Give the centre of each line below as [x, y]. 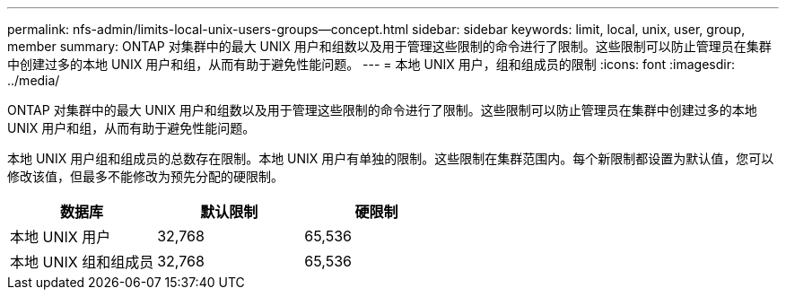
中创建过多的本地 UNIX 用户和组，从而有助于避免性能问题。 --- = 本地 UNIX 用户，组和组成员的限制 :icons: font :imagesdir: [371, 64]
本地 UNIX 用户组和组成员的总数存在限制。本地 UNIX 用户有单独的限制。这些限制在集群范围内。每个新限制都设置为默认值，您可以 [391, 158]
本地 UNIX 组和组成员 [82, 262]
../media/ [34, 80]
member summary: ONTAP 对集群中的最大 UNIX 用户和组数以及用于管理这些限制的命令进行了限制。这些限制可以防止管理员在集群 [389, 46]
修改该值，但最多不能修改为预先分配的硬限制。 [145, 176]
